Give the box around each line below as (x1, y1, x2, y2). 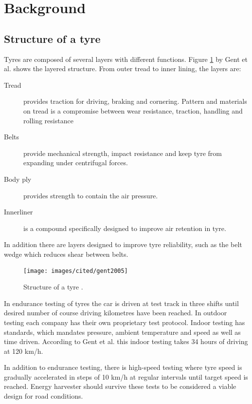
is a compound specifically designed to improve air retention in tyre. (23, 223, 226, 233)
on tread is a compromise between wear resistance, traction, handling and (23, 105, 243, 115)
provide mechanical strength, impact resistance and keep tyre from (23, 148, 222, 158)
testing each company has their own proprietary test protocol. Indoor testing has (4, 317, 245, 327)
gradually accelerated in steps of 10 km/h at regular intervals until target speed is (4, 371, 248, 382)
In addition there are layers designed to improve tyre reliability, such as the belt (4, 239, 242, 250)
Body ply (4, 173, 32, 184)
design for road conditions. (4, 391, 83, 401)
